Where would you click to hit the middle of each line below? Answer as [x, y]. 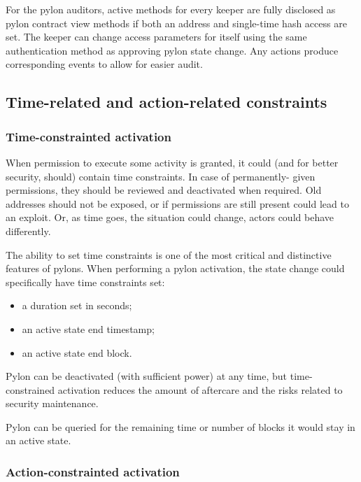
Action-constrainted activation [93, 471]
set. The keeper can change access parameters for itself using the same [156, 37]
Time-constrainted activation [89, 136]
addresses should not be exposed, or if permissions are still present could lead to [177, 203]
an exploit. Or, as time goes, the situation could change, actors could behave [170, 217]
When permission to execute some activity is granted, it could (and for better [172, 162]
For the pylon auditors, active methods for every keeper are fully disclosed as [171, 9]
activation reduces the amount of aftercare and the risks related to [200, 389]
